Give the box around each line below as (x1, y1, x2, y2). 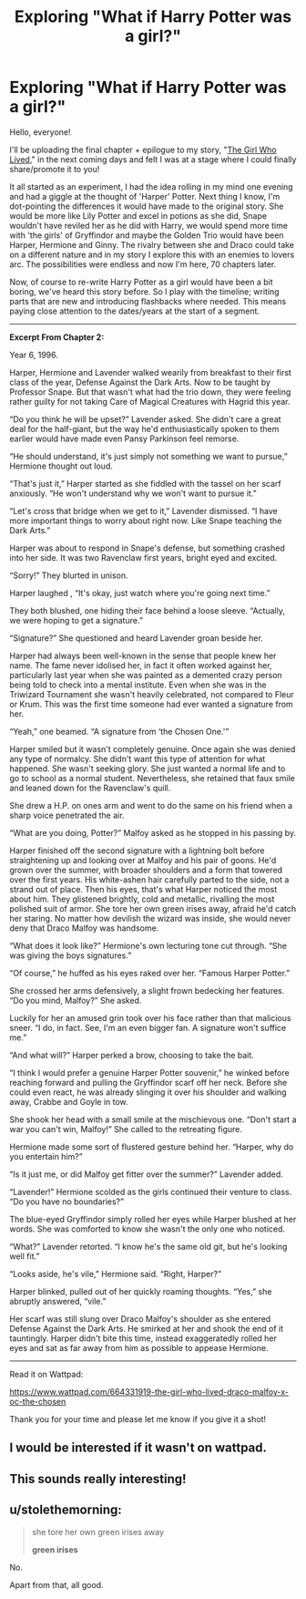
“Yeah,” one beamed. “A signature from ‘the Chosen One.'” (9, 726, 229, 737)
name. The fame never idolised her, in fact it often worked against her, (9, 659, 272, 671)
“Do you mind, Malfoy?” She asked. (9, 995, 142, 1006)
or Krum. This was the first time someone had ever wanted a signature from (9, 698, 293, 709)
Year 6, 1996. (9, 349, 59, 360)
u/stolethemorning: (9, 1502, 123, 1518)
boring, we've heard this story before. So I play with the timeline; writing (9, 285, 280, 297)
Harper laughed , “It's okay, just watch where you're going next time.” (9, 587, 270, 598)
